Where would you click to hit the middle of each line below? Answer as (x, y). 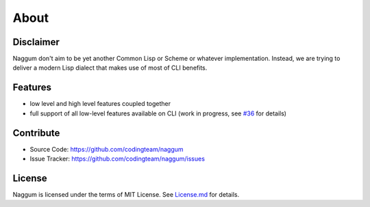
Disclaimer (36, 42)
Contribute (36, 133)
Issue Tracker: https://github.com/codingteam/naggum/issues (118, 159)
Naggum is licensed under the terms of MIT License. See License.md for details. (126, 194)
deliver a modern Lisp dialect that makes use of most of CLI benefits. (110, 68)
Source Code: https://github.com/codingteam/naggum (107, 149)
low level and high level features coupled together (100, 104)
